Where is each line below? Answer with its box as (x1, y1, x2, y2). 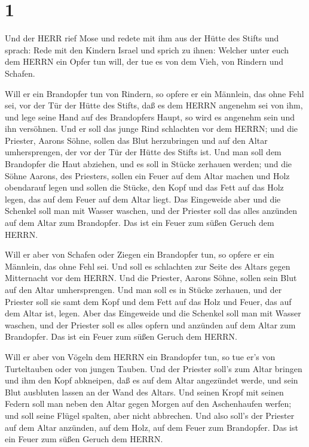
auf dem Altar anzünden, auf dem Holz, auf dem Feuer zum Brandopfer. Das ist (5, 421, 298, 433)
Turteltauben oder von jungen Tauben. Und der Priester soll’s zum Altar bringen (5, 362, 302, 374)
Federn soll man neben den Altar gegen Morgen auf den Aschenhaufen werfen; (5, 397, 292, 410)
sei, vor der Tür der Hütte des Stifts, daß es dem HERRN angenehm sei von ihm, (5, 99, 303, 111)
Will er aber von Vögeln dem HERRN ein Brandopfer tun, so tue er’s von (5, 350, 276, 363)
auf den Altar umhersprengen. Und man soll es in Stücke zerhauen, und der (5, 283, 282, 295)
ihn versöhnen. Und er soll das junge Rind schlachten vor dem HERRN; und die (5, 122, 298, 135)
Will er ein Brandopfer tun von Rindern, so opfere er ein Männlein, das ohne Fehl (5, 87, 304, 99)
